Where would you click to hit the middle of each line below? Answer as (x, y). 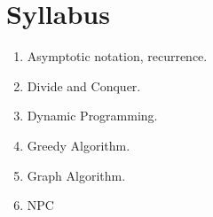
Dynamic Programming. (92, 116)
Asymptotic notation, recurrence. (117, 56)
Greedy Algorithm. (79, 145)
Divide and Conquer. (84, 85)
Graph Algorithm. (76, 175)
